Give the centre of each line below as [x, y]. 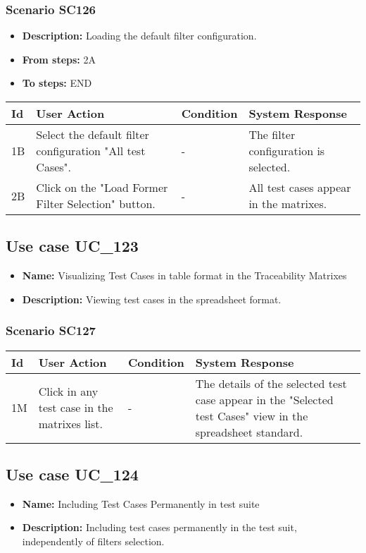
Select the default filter [93, 134]
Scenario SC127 [51, 330]
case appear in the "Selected [264, 399]
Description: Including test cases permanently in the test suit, [159, 527]
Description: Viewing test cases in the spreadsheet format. [152, 299]
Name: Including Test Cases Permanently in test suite [141, 503]
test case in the [76, 408]
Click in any [68, 391]
